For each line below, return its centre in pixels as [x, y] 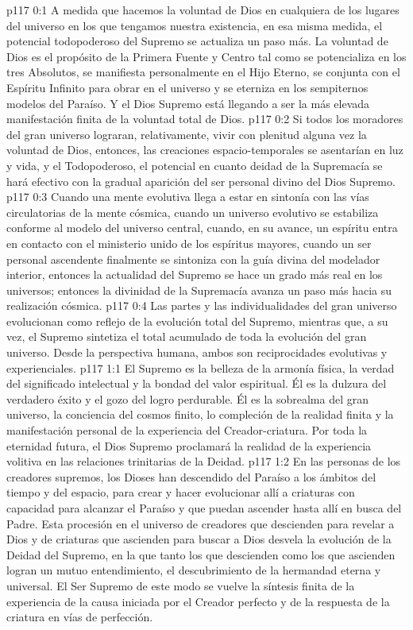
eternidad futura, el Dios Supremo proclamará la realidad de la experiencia [189, 445]
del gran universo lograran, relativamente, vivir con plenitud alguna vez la [187, 134]
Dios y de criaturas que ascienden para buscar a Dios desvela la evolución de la [199, 539]
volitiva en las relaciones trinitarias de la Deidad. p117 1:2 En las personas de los [204, 461]
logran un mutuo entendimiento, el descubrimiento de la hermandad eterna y [194, 570]
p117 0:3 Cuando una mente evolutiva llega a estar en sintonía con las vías [188, 197]
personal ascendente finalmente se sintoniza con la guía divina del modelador [193, 259]
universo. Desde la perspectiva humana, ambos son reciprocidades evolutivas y [197, 352]
